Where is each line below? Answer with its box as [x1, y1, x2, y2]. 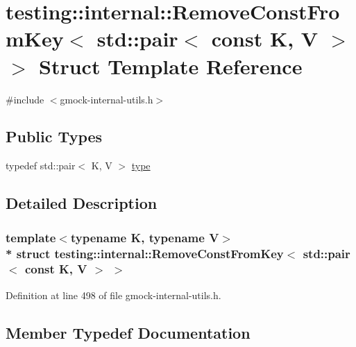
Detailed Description [6, 192, 158, 214]
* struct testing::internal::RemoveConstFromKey [6, 244, 284, 262]
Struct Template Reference [39, 51, 303, 80]
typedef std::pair [6, 158, 76, 173]
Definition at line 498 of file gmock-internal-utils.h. [6, 287, 221, 302]
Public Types [6, 126, 103, 147]
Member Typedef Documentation [6, 321, 251, 343]
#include [6, 92, 44, 106]
